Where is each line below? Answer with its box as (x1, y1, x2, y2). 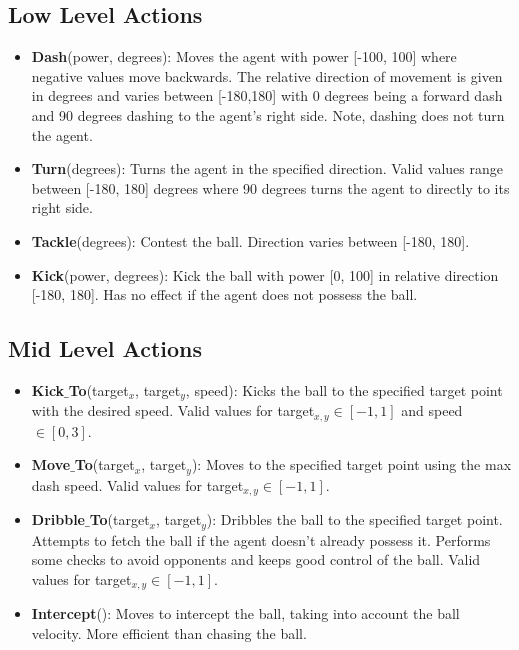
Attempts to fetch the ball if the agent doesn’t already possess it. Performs (31, 529, 491, 550)
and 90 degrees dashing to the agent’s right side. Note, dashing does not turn (31, 104, 505, 125)
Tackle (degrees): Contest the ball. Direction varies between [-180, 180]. (31, 230, 470, 251)
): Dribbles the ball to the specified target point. (206, 509, 503, 530)
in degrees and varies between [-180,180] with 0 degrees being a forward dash (31, 85, 503, 106)
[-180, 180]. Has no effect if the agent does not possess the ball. (31, 284, 418, 305)
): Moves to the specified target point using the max (191, 454, 512, 475)
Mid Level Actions (8, 333, 202, 364)
